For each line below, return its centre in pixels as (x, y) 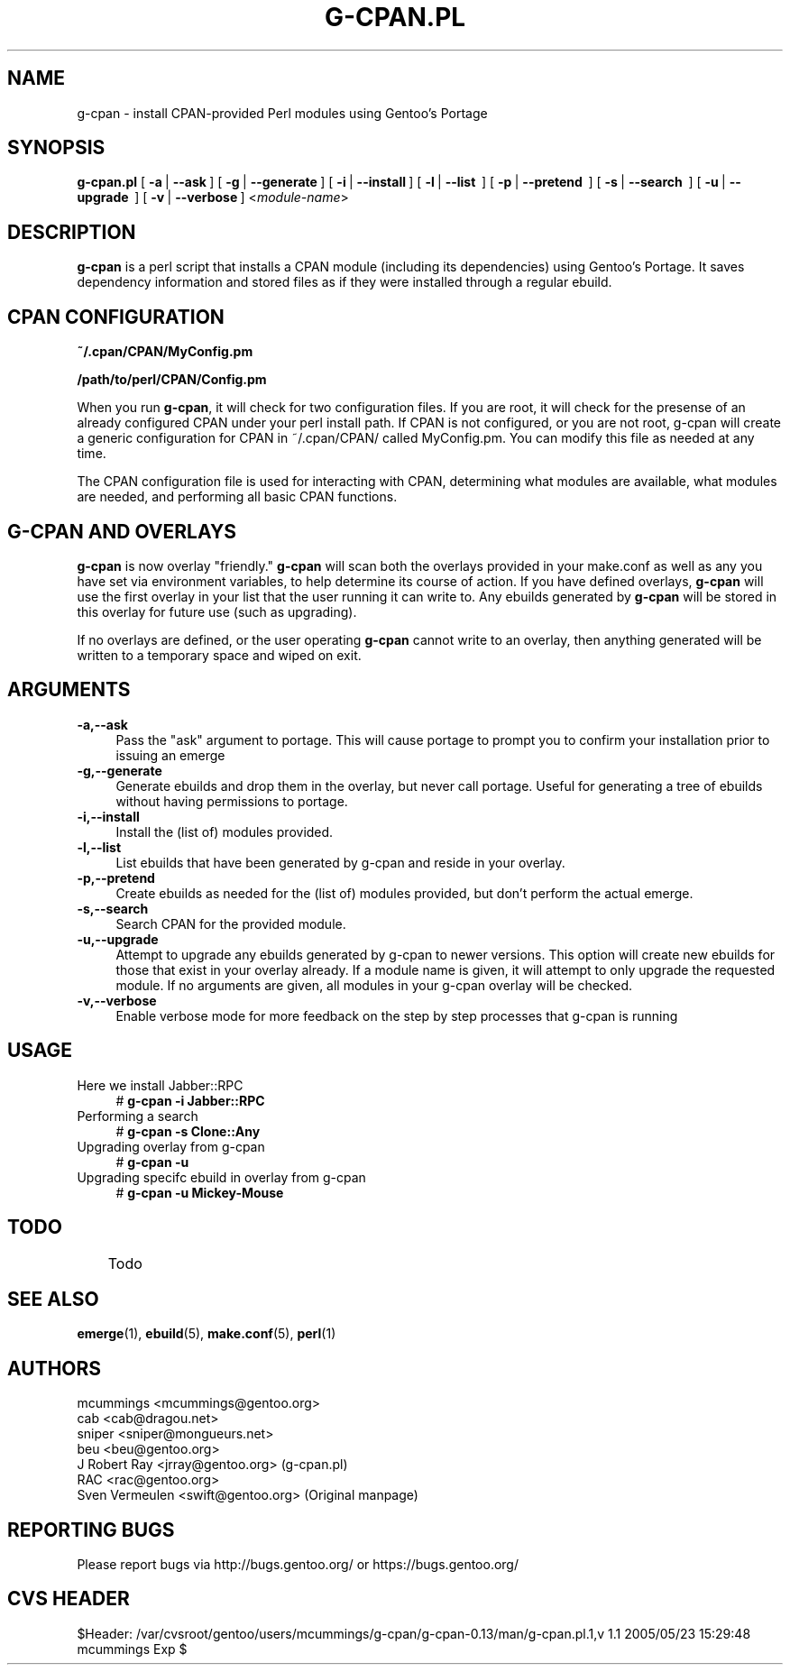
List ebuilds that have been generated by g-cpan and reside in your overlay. (340, 862)
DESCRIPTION (72, 232)
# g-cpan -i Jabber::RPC (190, 1100)
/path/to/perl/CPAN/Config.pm (172, 380)
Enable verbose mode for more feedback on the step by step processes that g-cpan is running (397, 1015)
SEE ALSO (53, 1299)
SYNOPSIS (56, 148)
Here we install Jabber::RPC (160, 1085)
